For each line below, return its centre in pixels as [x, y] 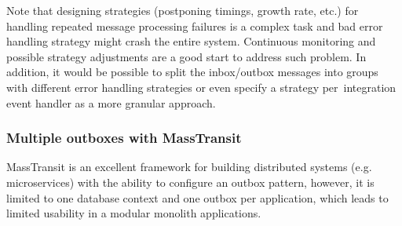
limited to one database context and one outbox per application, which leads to [197, 197]
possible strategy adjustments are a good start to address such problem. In [186, 56]
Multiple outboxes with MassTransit [124, 138]
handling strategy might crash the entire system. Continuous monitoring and [191, 41]
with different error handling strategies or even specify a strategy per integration [201, 87]
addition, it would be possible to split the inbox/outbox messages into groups [192, 72]
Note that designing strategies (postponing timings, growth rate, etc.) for [183, 10]
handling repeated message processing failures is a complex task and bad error [195, 26]
